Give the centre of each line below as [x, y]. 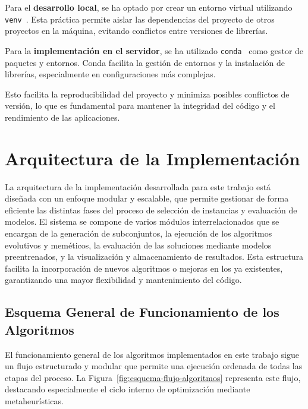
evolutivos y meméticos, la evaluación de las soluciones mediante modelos [138, 245]
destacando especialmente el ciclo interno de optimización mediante [128, 389]
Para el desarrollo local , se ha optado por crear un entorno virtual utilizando [149, 7]
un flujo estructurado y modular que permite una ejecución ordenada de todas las [154, 366]
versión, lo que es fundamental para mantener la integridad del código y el [140, 106]
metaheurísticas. [34, 400]
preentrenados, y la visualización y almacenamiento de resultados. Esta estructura [154, 257]
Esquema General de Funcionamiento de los [142, 312]
